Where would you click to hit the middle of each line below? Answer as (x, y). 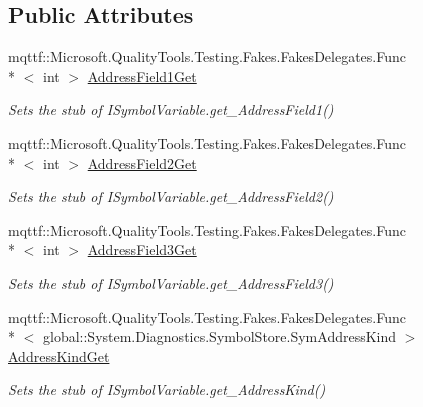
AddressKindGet (59, 355)
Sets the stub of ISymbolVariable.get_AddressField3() (171, 282)
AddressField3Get (142, 249)
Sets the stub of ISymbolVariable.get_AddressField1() (171, 109)
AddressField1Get (142, 75)
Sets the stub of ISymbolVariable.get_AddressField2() (171, 196)
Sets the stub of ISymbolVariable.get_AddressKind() (167, 389)
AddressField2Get (142, 162)
